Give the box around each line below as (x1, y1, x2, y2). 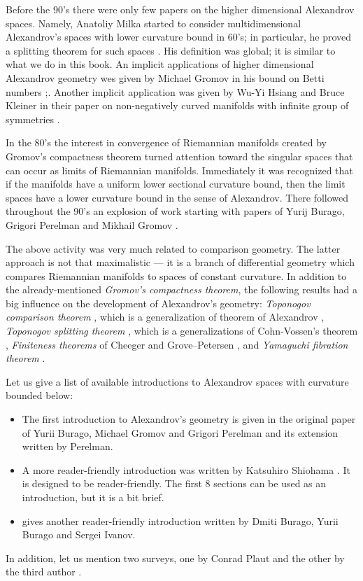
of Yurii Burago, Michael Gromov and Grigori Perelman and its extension (22, 425, 339, 440)
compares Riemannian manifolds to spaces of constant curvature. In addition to (6, 268, 347, 283)
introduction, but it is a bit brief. (22, 490, 164, 504)
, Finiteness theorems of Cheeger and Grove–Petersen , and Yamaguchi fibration (6, 337, 348, 351)
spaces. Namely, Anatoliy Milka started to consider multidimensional (6, 15, 301, 30)
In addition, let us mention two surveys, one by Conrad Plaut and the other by (6, 550, 345, 565)
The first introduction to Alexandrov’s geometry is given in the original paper (22, 412, 356, 426)
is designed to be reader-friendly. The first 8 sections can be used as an (22, 476, 327, 491)
